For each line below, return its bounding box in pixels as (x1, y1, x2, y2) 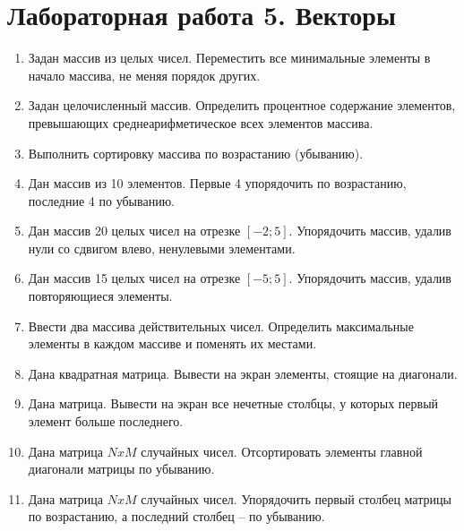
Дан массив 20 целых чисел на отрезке (28, 221, 241, 240)
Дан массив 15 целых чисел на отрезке (28, 269, 241, 287)
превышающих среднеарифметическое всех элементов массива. (28, 113, 374, 132)
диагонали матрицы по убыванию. (28, 459, 215, 478)
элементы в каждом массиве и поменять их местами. (28, 334, 317, 353)
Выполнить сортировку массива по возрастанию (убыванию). (28, 143, 364, 162)
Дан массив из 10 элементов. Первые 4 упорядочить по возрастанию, (28, 174, 407, 193)
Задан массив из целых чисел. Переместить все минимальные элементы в (28, 48, 431, 67)
